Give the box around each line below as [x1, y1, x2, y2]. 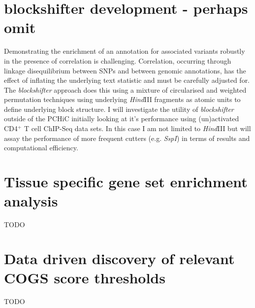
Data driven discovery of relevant [4, 248, 235, 268]
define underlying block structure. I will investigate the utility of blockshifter [4, 103, 234, 114]
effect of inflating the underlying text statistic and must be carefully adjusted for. [4, 75, 250, 85]
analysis [4, 191, 58, 211]
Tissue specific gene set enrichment [4, 171, 248, 192]
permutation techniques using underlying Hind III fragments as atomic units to [4, 94, 241, 104]
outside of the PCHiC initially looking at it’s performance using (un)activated [4, 113, 239, 124]
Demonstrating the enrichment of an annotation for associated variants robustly [4, 46, 245, 56]
